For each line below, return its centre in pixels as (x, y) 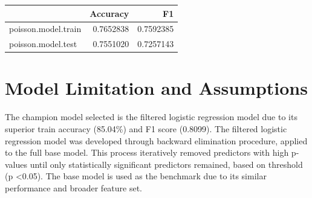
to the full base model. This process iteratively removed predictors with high (147, 152)
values (16, 164)
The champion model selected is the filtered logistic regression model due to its (151, 117)
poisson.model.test (43, 44)
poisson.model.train (45, 29)
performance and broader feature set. (74, 187)
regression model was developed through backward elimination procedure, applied (156, 140)
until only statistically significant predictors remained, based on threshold (166, 164)
